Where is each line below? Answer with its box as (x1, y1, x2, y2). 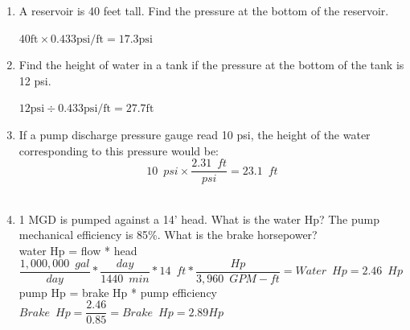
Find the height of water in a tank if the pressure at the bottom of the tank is (18, 56, 404, 73)
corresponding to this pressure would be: (18, 142, 219, 159)
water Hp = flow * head (18, 242, 137, 258)
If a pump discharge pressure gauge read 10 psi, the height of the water (18, 126, 371, 142)
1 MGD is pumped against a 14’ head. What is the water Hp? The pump (18, 210, 379, 227)
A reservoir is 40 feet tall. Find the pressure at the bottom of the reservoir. (18, 2, 389, 19)
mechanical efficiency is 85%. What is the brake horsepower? (18, 226, 318, 243)
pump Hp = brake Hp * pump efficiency (18, 283, 217, 300)
